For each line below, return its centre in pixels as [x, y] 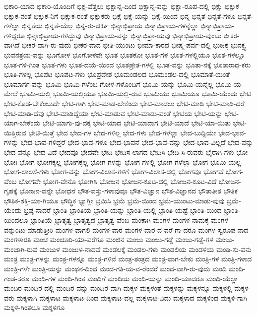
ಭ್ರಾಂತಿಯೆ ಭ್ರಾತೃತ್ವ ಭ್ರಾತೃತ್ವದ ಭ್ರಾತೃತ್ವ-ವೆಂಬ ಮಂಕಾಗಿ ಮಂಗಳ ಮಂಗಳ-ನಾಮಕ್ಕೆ [119, 220]
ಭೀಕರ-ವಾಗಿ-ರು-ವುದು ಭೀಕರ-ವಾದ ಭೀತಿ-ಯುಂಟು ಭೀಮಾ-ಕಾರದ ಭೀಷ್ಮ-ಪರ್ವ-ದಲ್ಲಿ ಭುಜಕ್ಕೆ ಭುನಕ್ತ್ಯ [134, 45]
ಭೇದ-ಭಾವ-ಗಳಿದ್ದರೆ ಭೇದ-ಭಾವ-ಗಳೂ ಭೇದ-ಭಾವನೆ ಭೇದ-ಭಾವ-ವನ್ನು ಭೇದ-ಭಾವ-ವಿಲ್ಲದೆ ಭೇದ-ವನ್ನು [137, 142]
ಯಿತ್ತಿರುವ [15, 132]
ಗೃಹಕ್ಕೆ [11, 191]
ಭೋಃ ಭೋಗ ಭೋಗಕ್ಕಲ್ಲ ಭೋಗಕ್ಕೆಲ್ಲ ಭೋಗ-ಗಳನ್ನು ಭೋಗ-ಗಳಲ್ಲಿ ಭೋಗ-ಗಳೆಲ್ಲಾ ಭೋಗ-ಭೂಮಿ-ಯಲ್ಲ [123, 161]
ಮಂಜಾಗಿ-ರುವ [21, 249]
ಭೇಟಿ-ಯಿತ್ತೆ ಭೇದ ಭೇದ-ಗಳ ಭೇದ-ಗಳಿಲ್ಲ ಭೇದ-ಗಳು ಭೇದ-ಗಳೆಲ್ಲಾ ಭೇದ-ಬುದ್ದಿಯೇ [122, 132]
